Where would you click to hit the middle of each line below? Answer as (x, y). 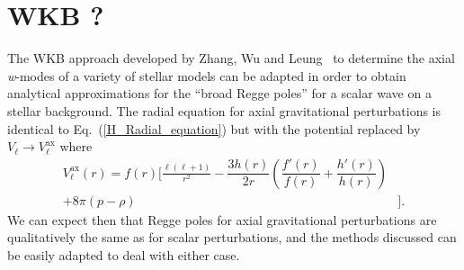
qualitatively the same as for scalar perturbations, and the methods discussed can (232, 237)
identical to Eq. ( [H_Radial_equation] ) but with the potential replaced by (214, 128)
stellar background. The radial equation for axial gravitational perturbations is (224, 110)
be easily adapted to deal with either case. (124, 254)
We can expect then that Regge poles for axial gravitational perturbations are (222, 219)
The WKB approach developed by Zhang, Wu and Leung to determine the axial (231, 58)
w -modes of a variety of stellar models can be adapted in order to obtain (207, 75)
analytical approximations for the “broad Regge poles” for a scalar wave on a (219, 93)
